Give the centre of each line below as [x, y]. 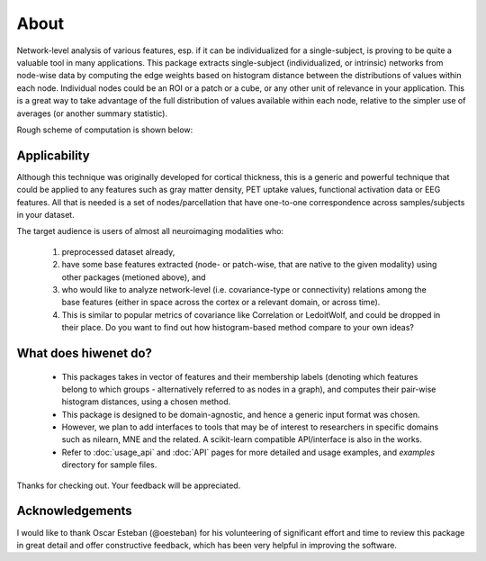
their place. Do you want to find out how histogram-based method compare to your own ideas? [238, 328]
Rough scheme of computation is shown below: [105, 130]
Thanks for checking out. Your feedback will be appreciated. [129, 485]
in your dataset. [46, 214]
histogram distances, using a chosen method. [146, 402]
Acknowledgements [74, 511]
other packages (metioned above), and [134, 277]
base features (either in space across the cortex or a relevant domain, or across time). [221, 303]
